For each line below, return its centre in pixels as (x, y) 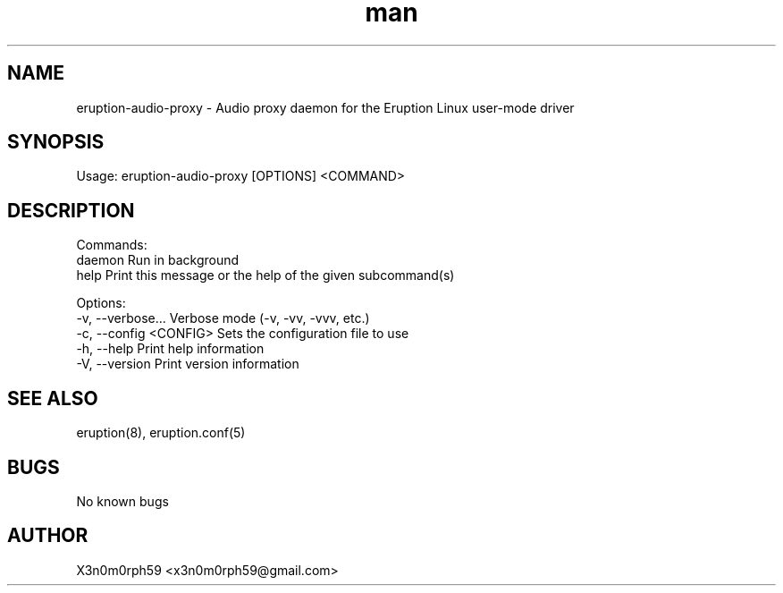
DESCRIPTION (71, 210)
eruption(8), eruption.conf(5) (161, 433)
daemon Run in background (158, 260)
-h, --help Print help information (170, 349)
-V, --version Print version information (188, 364)
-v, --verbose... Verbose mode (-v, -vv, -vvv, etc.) (223, 318)
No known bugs (122, 501)
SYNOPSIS (56, 142)
